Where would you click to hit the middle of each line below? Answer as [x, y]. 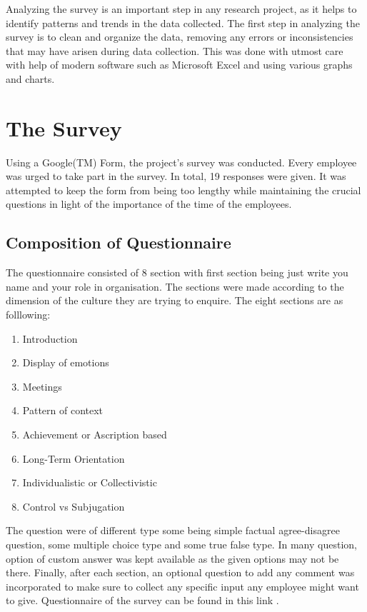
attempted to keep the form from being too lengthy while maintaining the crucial [183, 190]
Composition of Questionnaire [119, 242]
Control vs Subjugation [74, 506]
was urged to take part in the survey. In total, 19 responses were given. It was [176, 176]
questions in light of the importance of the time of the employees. [149, 204]
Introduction [50, 338]
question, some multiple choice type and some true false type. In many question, [181, 544]
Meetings [42, 386]
